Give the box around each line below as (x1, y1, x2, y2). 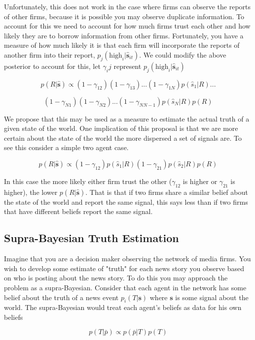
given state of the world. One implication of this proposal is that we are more (4, 123, 238, 133)
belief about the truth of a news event (4, 292, 119, 302)
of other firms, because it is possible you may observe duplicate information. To (4, 11, 245, 21)
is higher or (182, 176, 218, 186)
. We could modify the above (139, 49, 226, 60)
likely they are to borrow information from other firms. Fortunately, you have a (4, 30, 244, 40)
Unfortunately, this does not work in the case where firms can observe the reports (4, 1, 251, 11)
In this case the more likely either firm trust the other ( (4, 176, 172, 186)
